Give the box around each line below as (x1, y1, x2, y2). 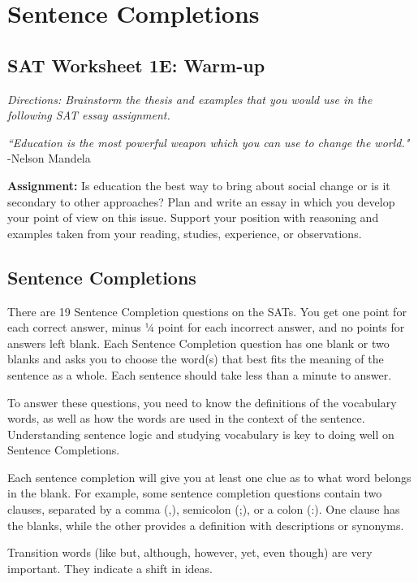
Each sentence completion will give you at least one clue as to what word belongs (7, 468, 412, 485)
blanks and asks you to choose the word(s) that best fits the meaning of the (7, 350, 384, 367)
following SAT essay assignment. (7, 106, 170, 124)
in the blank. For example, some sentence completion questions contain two (7, 484, 382, 502)
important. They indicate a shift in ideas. (7, 559, 213, 576)
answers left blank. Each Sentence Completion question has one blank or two (7, 334, 390, 351)
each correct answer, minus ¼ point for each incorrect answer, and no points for (7, 319, 405, 336)
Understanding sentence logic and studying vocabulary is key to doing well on (7, 425, 394, 442)
